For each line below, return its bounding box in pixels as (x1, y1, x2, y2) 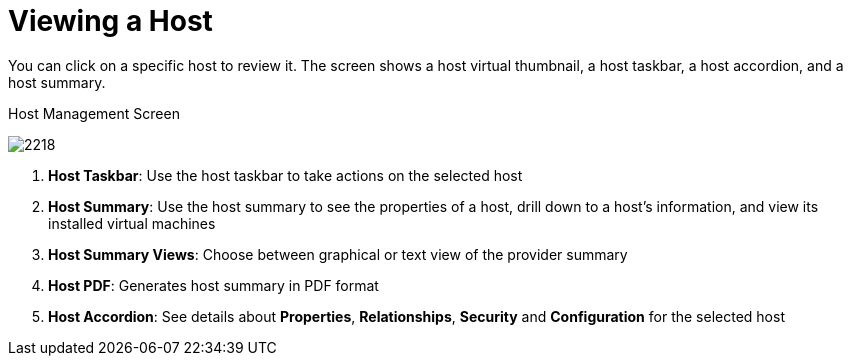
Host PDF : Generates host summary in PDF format (48, 276, 379, 294)
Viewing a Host (8, 4, 213, 38)
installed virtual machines (48, 214, 216, 232)
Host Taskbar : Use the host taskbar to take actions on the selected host (48, 166, 523, 184)
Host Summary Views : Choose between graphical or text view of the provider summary (48, 245, 628, 263)
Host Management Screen (8, 104, 180, 122)
